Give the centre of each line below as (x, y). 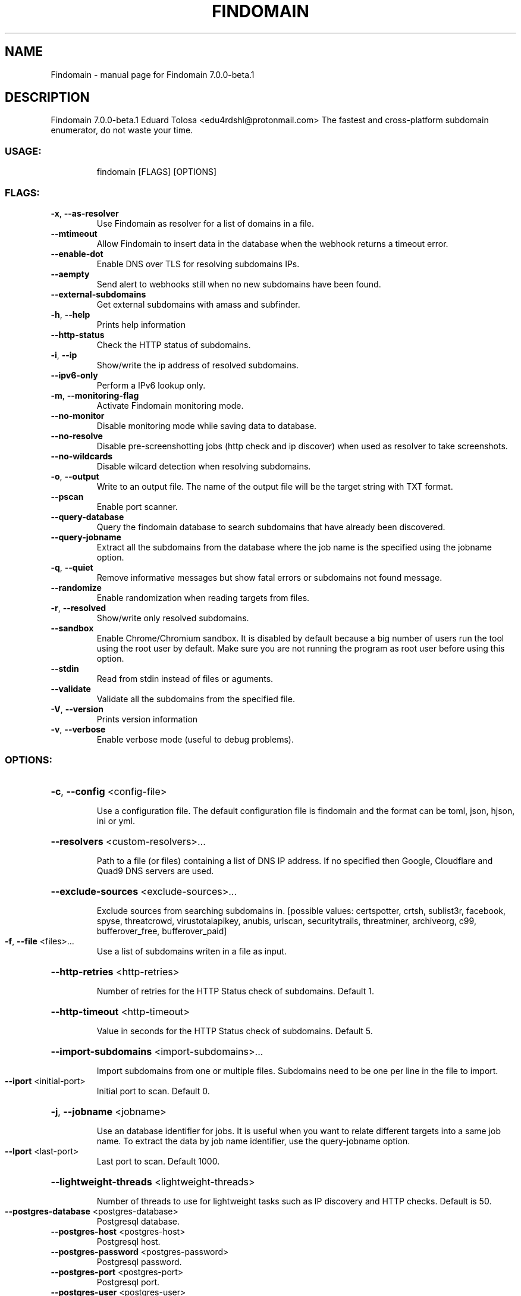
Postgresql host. (128, 1241)
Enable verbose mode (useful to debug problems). (195, 739)
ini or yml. (116, 821)
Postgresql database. (138, 1221)
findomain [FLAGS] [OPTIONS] (157, 172)
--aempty (70, 274)
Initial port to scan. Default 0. (153, 1091)
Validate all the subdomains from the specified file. (196, 699)
